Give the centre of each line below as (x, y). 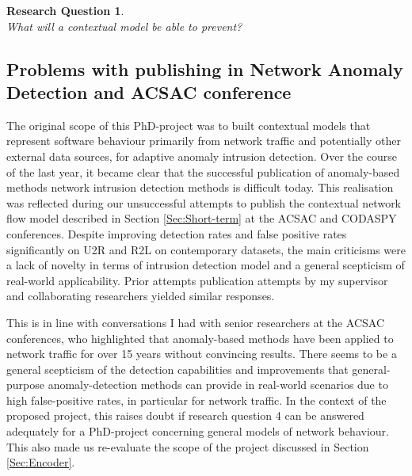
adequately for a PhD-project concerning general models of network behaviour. (198, 431)
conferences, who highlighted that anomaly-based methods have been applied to (200, 338)
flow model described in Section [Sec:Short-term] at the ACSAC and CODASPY (202, 218)
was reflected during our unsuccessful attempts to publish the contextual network (204, 202)
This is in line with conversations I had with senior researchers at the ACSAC (196, 322)
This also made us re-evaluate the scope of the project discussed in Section (188, 446)
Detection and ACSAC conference (149, 91)
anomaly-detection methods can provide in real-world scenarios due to (218, 385)
